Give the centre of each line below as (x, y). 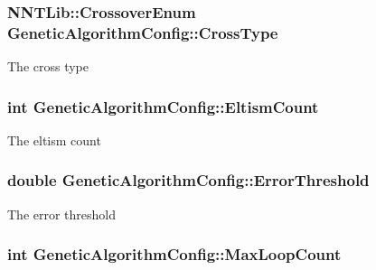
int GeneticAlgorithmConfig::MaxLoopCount (174, 254)
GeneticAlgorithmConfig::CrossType (143, 32)
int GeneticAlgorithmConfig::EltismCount (163, 106)
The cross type (48, 66)
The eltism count (54, 140)
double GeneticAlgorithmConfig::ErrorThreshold (188, 180)
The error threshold (62, 214)
